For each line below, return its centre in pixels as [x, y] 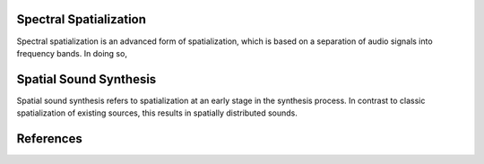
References [49, 139]
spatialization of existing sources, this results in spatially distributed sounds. [157, 113]
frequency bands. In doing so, [72, 53]
